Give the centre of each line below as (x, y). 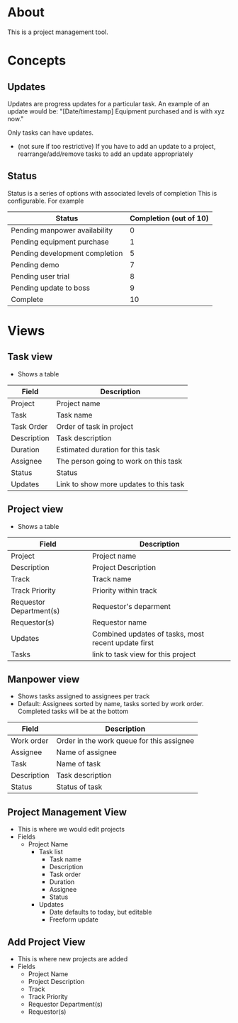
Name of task (79, 764)
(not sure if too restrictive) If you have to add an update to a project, (117, 146)
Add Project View (46, 942)
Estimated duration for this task (108, 449)
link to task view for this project (144, 654)
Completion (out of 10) (169, 218)
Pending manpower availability (62, 230)
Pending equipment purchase (60, 242)
